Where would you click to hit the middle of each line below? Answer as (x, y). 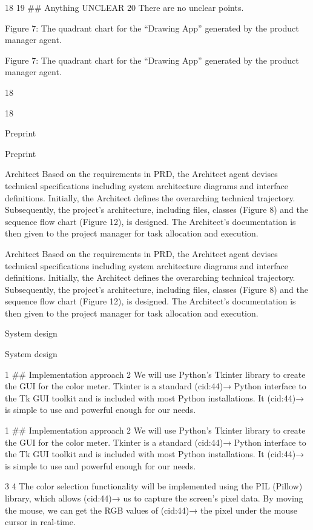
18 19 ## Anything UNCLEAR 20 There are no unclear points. (124, 7)
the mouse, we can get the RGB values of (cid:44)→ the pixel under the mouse (151, 510)
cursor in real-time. (40, 522)
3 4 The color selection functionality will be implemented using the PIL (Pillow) (154, 486)
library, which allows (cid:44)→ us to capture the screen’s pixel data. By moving (154, 498)
